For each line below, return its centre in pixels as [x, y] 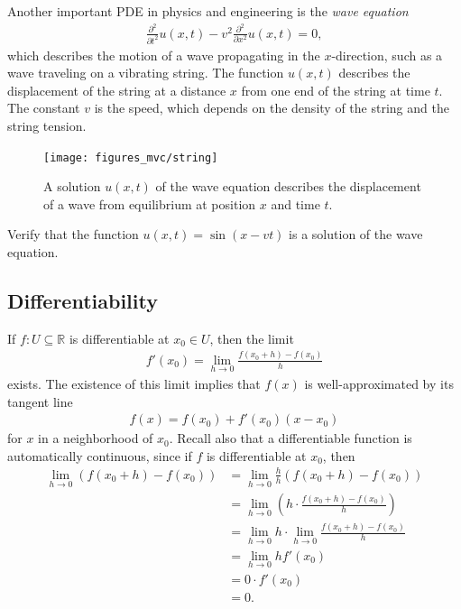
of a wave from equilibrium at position [150, 203]
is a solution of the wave [356, 234]
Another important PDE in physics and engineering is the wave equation [208, 11]
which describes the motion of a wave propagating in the [164, 55]
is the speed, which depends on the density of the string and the [272, 108]
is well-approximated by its [379, 383]
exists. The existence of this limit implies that [134, 383]
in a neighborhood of [96, 438]
